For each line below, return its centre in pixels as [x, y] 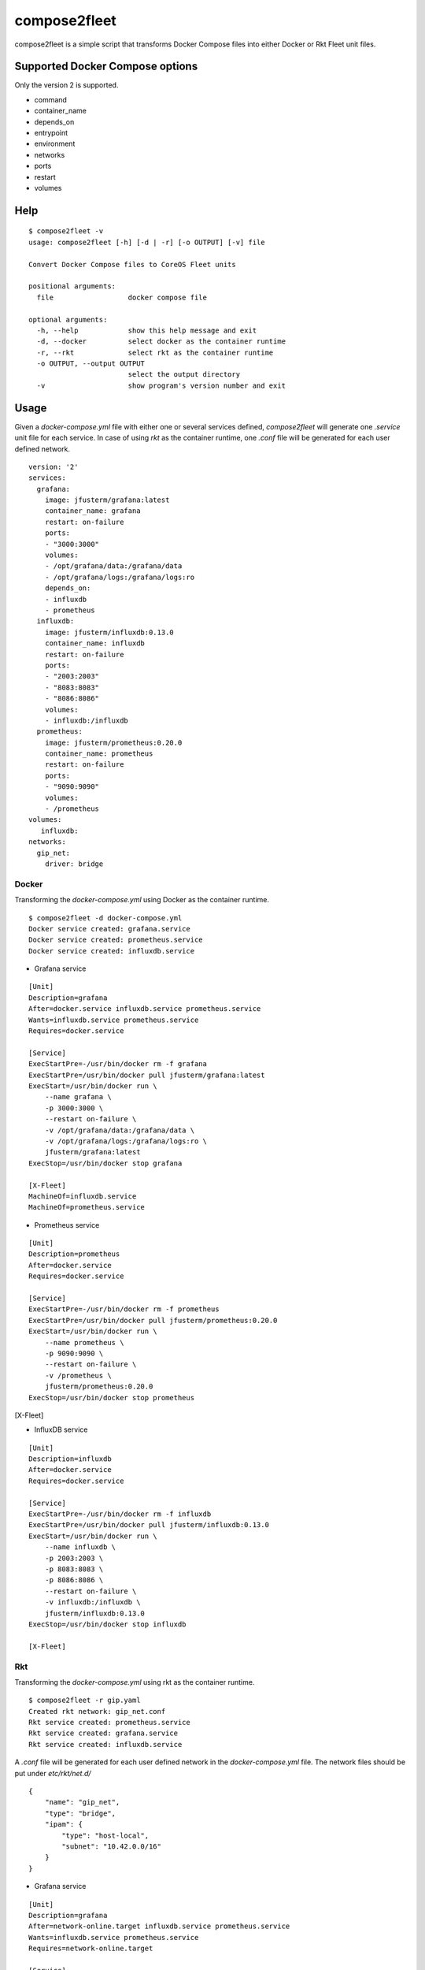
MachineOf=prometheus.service [87, 1207]
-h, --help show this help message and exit [147, 330]
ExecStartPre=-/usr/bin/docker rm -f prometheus [124, 1309]
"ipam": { [63, 1825]
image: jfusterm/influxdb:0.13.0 [109, 632]
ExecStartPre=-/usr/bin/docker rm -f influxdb [120, 1514]
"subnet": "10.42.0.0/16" [111, 1846]
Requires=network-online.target [91, 1949]
